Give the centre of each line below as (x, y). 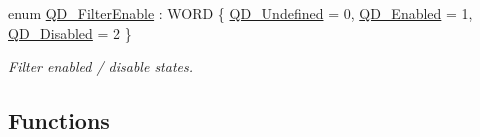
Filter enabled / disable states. (101, 66)
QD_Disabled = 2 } (70, 32)
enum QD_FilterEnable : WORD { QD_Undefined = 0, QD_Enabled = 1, (240, 13)
